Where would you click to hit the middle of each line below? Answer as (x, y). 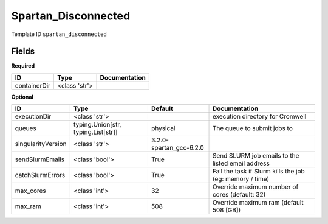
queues (26, 128)
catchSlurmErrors (40, 175)
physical (163, 128)
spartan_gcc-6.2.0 (178, 148)
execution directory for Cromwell (259, 117)
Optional (22, 97)
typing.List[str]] (95, 132)
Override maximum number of (255, 187)
